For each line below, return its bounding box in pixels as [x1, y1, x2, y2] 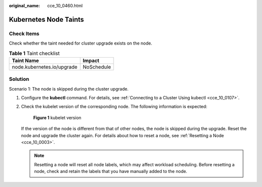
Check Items [9, 30, 40, 37]
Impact [82, 57, 99, 64]
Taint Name [12, 57, 39, 64]
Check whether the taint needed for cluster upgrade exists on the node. [9, 40, 152, 46]
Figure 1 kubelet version [33, 114, 82, 121]
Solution [9, 76, 30, 82]
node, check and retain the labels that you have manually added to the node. [34, 169, 188, 174]
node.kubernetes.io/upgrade [12, 63, 78, 70]
